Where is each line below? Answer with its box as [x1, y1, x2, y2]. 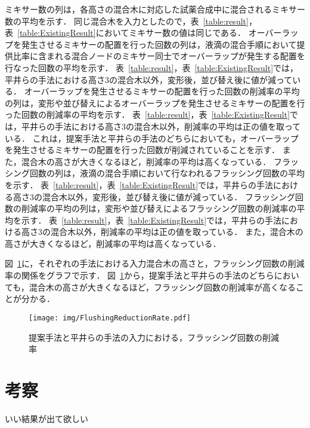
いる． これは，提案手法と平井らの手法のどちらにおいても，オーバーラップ [5, 132, 299, 144]
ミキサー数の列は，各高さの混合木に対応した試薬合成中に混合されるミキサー [5, 3, 305, 15]
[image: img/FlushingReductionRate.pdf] [29, 313, 191, 322]
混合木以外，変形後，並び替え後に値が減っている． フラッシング [42, 190, 295, 203]
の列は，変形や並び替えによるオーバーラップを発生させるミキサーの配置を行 [5, 96, 305, 109]
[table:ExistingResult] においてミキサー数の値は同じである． [17, 26, 246, 39]
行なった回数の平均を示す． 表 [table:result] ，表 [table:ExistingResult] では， [5, 61, 299, 74]
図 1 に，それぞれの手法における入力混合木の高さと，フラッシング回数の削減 [5, 257, 305, 270]
